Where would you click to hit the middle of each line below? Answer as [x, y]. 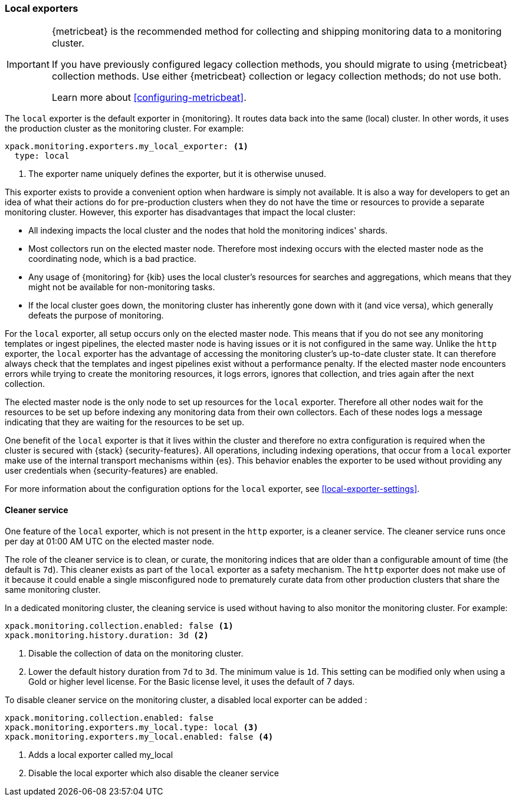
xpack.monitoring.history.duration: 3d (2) [107, 635]
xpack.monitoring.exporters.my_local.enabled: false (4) [139, 736]
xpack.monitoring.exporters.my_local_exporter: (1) [127, 147]
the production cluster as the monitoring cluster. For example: [124, 129]
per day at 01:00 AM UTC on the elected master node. [110, 541]
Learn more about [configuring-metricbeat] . [149, 98]
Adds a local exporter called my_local [101, 754]
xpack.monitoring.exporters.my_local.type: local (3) [132, 727]
